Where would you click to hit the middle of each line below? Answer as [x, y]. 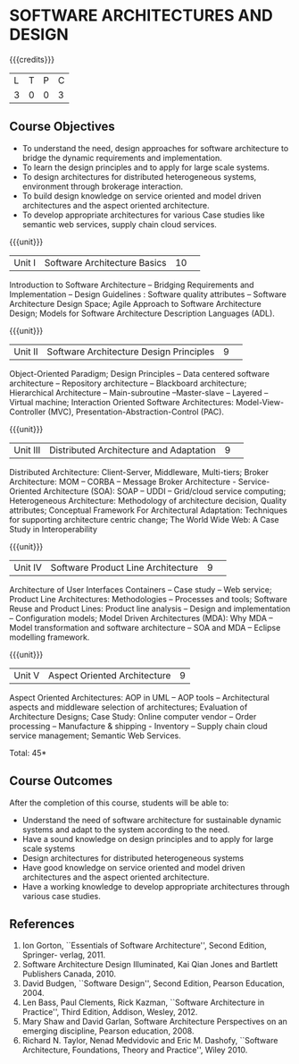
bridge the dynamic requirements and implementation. [122, 157]
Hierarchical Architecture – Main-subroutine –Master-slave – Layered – [139, 392]
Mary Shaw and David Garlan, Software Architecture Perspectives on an [155, 1022]
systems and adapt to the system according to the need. [126, 830]
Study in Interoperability [54, 529]
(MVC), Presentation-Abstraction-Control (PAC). [136, 412]
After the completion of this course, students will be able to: [119, 803]
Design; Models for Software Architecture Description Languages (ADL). [142, 313]
